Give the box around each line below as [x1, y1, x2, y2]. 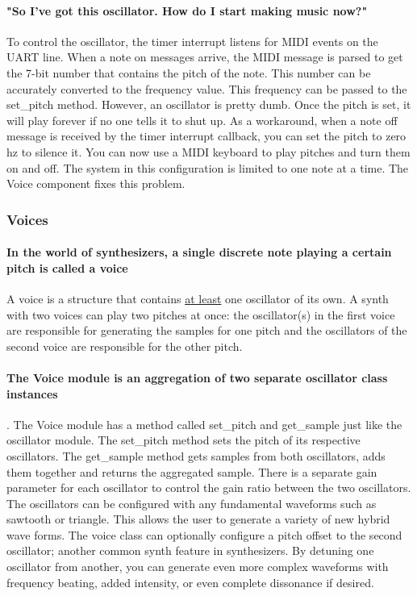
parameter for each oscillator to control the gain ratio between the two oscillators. [6, 479, 411, 496]
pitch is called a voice [6, 259, 128, 276]
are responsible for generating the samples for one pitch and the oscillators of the [6, 322, 407, 339]
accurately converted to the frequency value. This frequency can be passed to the [6, 80, 407, 97]
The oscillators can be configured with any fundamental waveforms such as [6, 494, 377, 511]
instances [6, 385, 58, 402]
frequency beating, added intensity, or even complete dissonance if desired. [6, 573, 374, 590]
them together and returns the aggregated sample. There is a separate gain [6, 463, 377, 480]
